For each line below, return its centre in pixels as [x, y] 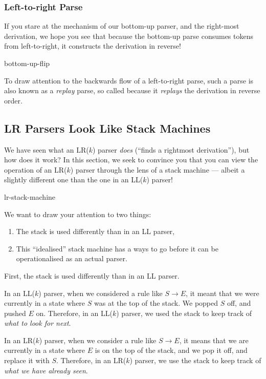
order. [13, 100]
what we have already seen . [46, 370]
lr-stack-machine [30, 196]
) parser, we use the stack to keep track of [195, 360]
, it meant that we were [223, 293]
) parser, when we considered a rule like [101, 293]
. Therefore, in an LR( [91, 360]
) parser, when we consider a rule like [98, 340]
